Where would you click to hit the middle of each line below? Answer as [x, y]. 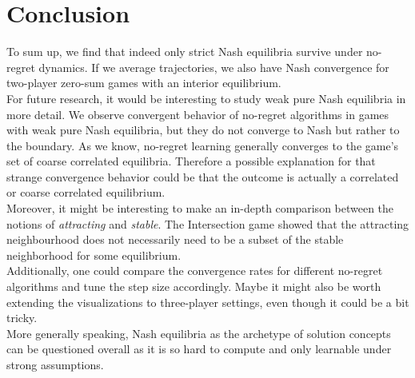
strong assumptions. [55, 364]
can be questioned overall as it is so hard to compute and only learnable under [199, 349]
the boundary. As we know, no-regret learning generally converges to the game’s [203, 145]
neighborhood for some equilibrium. [94, 255]
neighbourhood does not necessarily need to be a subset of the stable [175, 239]
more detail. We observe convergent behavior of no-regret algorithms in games [198, 114]
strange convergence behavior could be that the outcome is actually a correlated [203, 176]
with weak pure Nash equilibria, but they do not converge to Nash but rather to [203, 130]
